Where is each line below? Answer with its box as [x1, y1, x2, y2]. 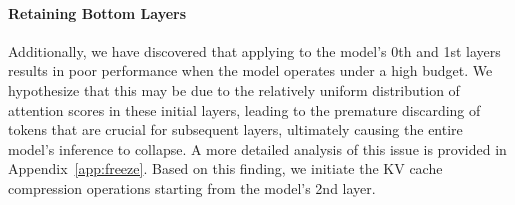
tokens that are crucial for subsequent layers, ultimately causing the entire [8, 119, 463, 140]
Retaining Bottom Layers [8, 2, 187, 23]
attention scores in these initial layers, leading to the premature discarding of [8, 99, 481, 120]
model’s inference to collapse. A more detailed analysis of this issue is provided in [8, 138, 507, 159]
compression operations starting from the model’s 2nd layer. [8, 177, 376, 198]
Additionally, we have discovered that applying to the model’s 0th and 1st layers [8, 40, 501, 61]
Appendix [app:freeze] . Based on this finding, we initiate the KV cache [8, 158, 443, 179]
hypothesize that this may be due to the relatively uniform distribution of [8, 79, 460, 100]
